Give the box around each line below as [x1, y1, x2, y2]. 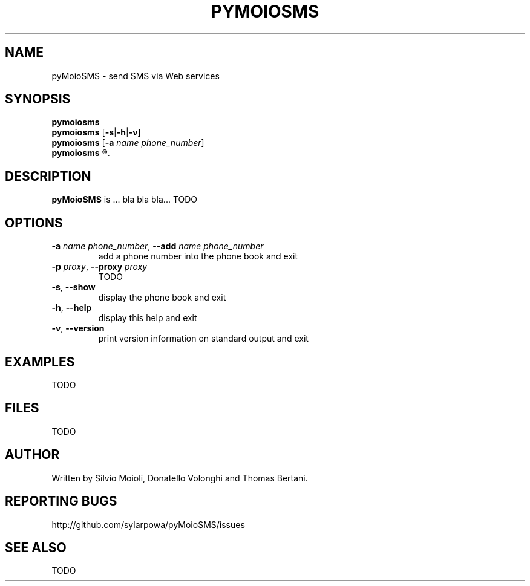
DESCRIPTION [5, 168, 91, 184]
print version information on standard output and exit [98, 333, 309, 344]
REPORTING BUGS [5, 493, 117, 509]
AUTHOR [5, 447, 60, 463]
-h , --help [51, 302, 92, 313]
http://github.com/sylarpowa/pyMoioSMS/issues [51, 519, 245, 530]
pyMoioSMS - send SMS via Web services [51, 70, 220, 81]
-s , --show [51, 282, 96, 293]
